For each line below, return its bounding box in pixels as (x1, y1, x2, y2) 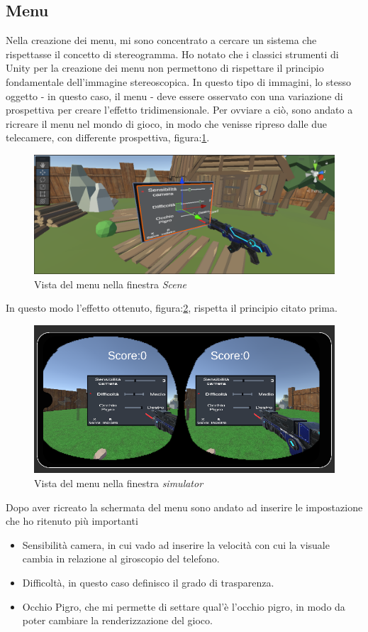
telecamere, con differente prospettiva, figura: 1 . (6, 130, 210, 145)
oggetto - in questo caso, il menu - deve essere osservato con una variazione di (6, 88, 343, 103)
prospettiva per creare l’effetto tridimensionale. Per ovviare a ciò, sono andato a (6, 102, 353, 117)
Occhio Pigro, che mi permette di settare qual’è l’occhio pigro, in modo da (22, 599, 345, 614)
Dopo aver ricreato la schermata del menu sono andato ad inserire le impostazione (6, 499, 363, 514)
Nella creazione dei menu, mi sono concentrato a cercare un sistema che (6, 33, 317, 48)
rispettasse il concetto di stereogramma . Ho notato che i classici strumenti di (6, 46, 339, 61)
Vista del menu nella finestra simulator (34, 475, 203, 490)
